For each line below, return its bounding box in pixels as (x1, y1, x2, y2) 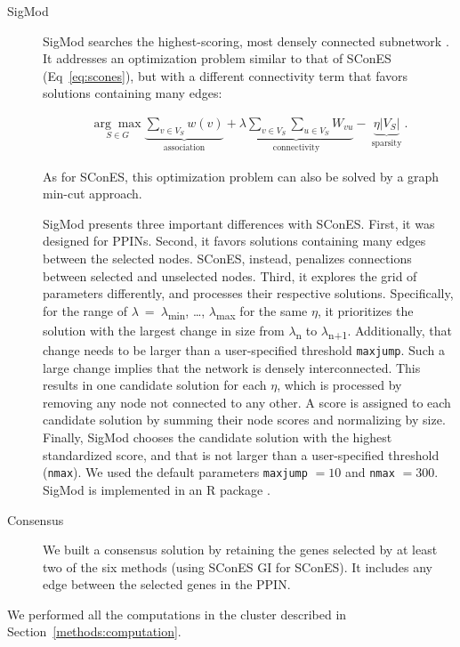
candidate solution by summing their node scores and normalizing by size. (43, 410, 446, 429)
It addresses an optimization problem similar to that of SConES (43, 49, 391, 68)
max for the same (216, 301, 308, 322)
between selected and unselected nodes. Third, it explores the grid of (43, 266, 417, 285)
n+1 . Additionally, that (328, 320, 452, 342)
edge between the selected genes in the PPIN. (43, 575, 291, 594)
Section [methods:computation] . (7, 622, 182, 641)
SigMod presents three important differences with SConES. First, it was (43, 214, 435, 232)
